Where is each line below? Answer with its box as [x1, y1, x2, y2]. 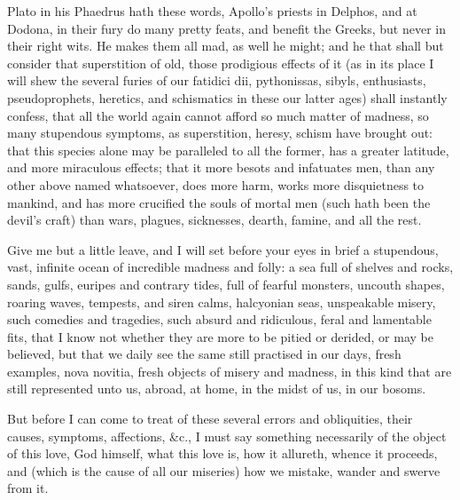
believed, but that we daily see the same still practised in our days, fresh [7, 345, 402, 363]
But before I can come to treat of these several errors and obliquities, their [7, 409, 413, 428]
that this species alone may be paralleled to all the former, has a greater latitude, [7, 140, 449, 159]
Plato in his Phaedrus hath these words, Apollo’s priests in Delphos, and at [7, 2, 417, 20]
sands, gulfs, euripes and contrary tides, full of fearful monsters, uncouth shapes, [7, 274, 445, 293]
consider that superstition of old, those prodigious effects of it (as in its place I [7, 53, 434, 72]
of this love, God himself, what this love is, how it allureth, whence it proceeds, [7, 444, 438, 463]
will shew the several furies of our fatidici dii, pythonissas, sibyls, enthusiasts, [7, 71, 426, 90]
